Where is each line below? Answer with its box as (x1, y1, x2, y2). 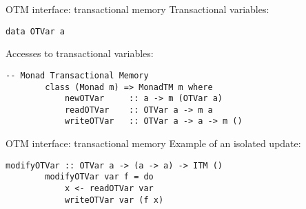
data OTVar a (6, 26, 65, 36)
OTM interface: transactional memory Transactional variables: (6, 2, 269, 16)
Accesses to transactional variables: (6, 46, 154, 60)
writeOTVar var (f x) (64, 195, 164, 205)
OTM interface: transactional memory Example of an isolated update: (6, 136, 301, 151)
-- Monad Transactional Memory (6, 70, 149, 80)
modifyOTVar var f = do (45, 172, 154, 182)
